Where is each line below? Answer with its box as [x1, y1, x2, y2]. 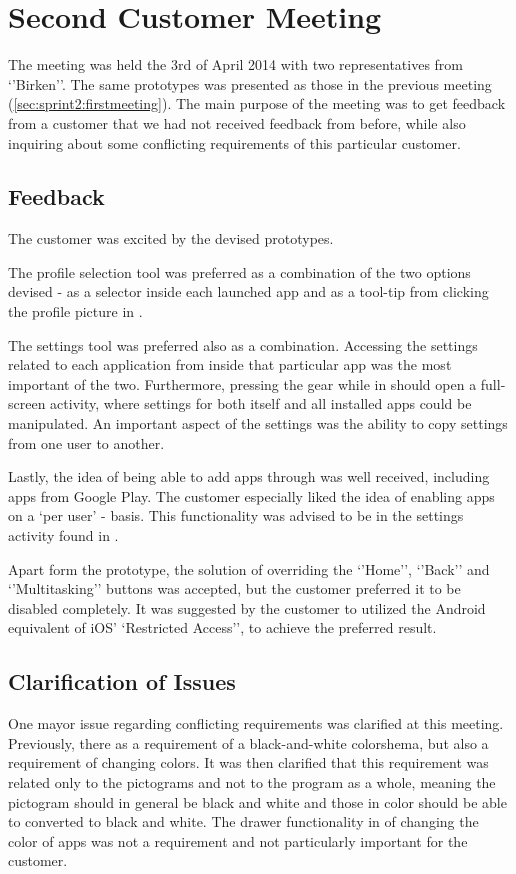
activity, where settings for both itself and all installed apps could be [50, 393, 472, 414]
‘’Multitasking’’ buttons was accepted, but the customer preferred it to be [8, 578, 461, 599]
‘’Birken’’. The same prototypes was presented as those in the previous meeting [8, 73, 492, 94]
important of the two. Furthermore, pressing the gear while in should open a [8, 373, 477, 394]
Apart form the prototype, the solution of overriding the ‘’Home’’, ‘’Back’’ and [8, 558, 490, 579]
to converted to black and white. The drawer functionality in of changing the [8, 811, 479, 832]
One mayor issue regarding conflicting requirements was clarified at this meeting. [8, 713, 504, 734]
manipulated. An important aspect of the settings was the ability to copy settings [8, 413, 508, 434]
